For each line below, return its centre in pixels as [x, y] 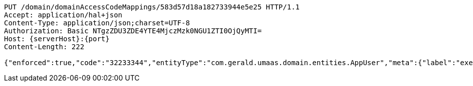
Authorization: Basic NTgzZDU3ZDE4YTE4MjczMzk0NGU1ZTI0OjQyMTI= [133, 31]
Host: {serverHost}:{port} [57, 39]
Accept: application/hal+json [63, 15]
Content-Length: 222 [44, 47]
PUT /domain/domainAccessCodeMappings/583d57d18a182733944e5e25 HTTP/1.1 [152, 7]
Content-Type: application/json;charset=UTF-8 [97, 23]
